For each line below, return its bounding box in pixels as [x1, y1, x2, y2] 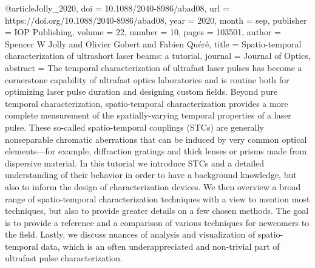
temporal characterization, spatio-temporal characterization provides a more [5, 97, 288, 109]
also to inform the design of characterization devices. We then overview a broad [5, 180, 301, 193]
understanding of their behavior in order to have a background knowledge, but [5, 168, 297, 181]
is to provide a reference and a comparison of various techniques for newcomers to [5, 216, 310, 228]
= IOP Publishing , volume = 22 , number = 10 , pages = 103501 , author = [5, 26, 281, 38]
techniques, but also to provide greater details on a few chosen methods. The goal [5, 204, 309, 217]
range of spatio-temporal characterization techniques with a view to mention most [5, 192, 310, 205]
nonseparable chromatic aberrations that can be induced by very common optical [5, 132, 307, 145]
